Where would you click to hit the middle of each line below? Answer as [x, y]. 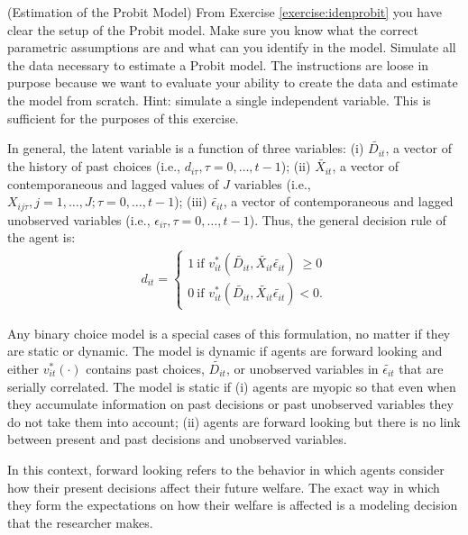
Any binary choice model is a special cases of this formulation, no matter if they [229, 333]
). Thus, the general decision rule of [348, 219]
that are [421, 369]
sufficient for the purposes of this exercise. [123, 118]
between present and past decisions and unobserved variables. [177, 439]
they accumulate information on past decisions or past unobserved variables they [230, 404]
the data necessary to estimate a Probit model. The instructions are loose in [218, 64]
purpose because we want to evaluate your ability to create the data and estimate [233, 82]
